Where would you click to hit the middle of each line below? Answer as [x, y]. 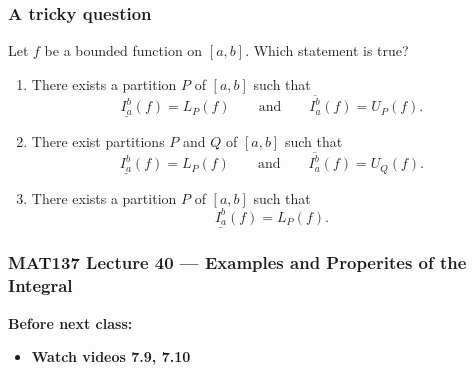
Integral [40, 285]
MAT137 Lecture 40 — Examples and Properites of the [237, 262]
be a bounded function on [123, 50]
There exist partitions [98, 140]
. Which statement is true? [327, 50]
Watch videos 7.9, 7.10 [111, 356]
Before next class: [70, 322]
